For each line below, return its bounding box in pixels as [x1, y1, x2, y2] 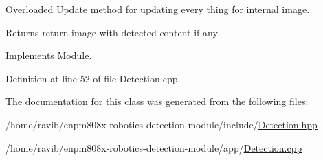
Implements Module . [5, 48, 92, 62]
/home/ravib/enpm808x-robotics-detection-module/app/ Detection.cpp [5, 140, 302, 155]
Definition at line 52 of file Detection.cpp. [5, 71, 181, 85]
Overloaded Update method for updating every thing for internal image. [5, 2, 310, 16]
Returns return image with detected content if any [5, 25, 218, 39]
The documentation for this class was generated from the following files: [5, 94, 309, 108]
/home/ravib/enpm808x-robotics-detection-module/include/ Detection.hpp [5, 117, 318, 131]
